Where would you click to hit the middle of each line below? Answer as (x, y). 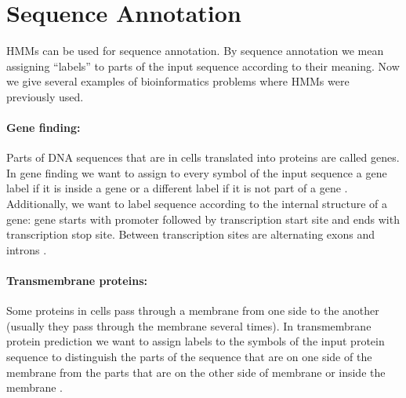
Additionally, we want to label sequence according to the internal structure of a (197, 204)
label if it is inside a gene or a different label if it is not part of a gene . (177, 188)
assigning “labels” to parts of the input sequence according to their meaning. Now (203, 66)
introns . (27, 249)
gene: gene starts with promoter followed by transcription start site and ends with (203, 219)
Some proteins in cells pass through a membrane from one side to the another (193, 310)
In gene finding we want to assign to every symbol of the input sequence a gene (197, 172)
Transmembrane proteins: (77, 281)
